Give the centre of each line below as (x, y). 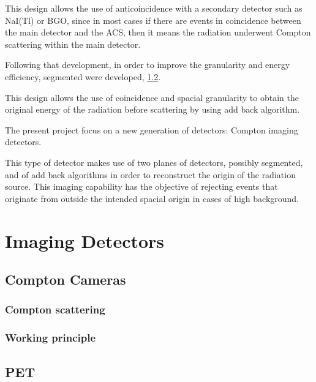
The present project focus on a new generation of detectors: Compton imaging (152, 129)
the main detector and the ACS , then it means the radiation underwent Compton (158, 32)
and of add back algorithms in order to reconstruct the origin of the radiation (150, 174)
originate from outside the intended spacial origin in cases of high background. (152, 198)
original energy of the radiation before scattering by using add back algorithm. (152, 109)
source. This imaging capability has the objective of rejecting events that (141, 186)
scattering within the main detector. (73, 44)
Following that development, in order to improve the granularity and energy (148, 65)
